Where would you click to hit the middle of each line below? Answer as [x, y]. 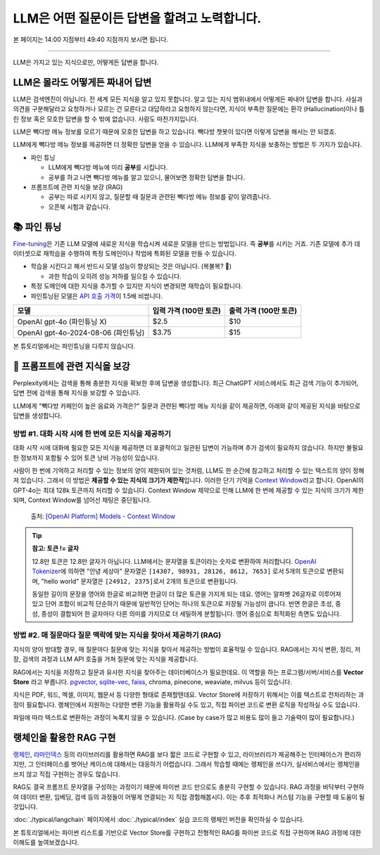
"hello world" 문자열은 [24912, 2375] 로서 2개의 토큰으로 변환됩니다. [140, 581]
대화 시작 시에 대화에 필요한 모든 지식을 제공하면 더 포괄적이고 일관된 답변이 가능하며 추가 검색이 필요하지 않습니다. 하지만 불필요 [188, 448]
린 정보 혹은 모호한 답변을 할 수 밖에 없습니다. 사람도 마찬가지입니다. [106, 119]
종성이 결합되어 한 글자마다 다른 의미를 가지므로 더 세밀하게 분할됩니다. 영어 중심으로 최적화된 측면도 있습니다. [191, 613]
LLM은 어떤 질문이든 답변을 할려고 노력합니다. [137, 18]
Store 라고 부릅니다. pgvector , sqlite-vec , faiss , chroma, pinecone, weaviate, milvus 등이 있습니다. [152, 682]
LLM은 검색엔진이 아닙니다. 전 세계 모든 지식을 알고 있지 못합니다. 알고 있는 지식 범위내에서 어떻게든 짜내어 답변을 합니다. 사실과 [188, 99]
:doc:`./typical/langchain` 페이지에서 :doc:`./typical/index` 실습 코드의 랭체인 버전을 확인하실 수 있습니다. [159, 820]
